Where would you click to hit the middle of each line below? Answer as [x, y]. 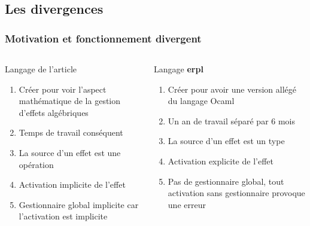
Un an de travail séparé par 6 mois [232, 120]
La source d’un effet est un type [226, 141]
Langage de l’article [41, 69]
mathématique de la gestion [70, 101]
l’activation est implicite [63, 216]
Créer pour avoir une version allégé [232, 89]
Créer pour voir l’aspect [63, 89]
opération [36, 164]
